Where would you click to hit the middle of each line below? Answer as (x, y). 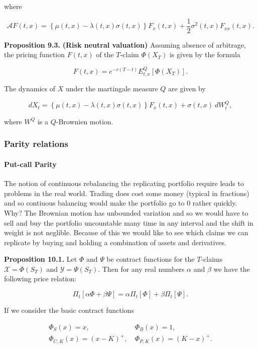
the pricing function (35, 54)
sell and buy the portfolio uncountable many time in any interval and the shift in (129, 222)
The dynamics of (30, 89)
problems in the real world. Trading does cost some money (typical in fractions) (127, 193)
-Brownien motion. (85, 121)
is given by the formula (205, 54)
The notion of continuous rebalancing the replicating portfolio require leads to (124, 183)
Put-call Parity (30, 164)
